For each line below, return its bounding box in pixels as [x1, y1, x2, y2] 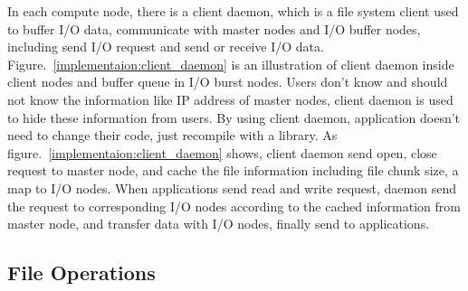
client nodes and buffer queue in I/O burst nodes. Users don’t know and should [7, 72, 448, 91]
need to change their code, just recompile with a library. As [7, 126, 338, 145]
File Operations [7, 258, 156, 286]
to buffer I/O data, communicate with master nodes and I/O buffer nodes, [7, 19, 421, 38]
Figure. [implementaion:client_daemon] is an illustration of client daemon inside [7, 54, 454, 73]
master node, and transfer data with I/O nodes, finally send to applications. [7, 214, 430, 233]
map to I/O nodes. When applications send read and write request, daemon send [7, 178, 456, 197]
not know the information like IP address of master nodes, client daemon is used [7, 89, 454, 108]
